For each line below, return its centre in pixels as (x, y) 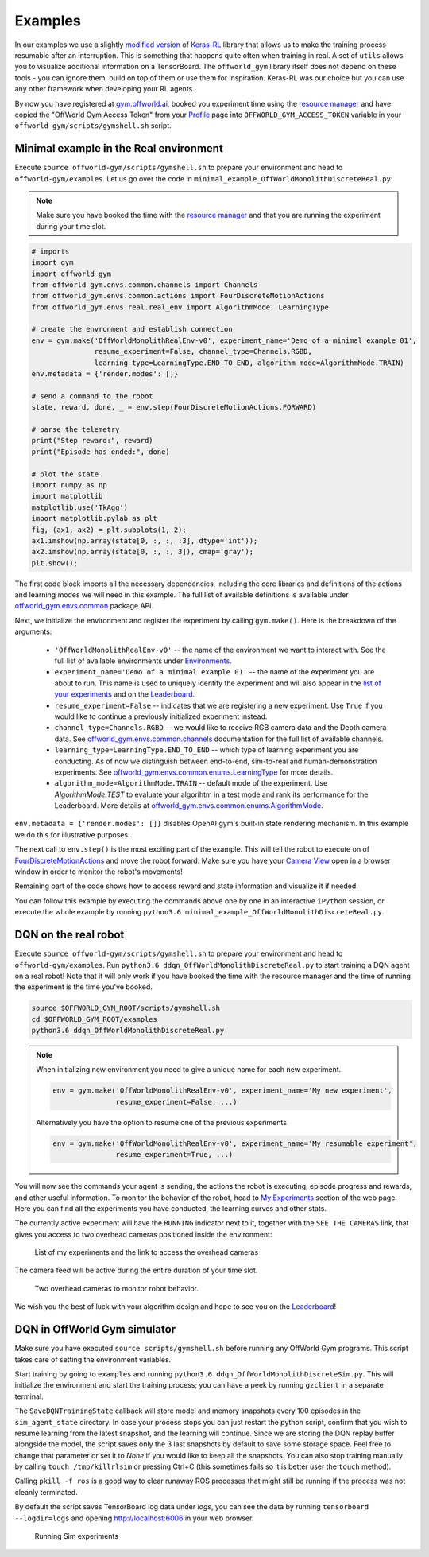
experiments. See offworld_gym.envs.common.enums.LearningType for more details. (194, 772)
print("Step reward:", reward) (93, 441)
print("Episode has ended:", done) (100, 452)
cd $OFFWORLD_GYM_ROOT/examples (95, 1019)
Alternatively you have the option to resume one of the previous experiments (162, 1122)
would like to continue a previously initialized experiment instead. (161, 716)
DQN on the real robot (70, 935)
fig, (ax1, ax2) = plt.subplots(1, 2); (109, 530)
